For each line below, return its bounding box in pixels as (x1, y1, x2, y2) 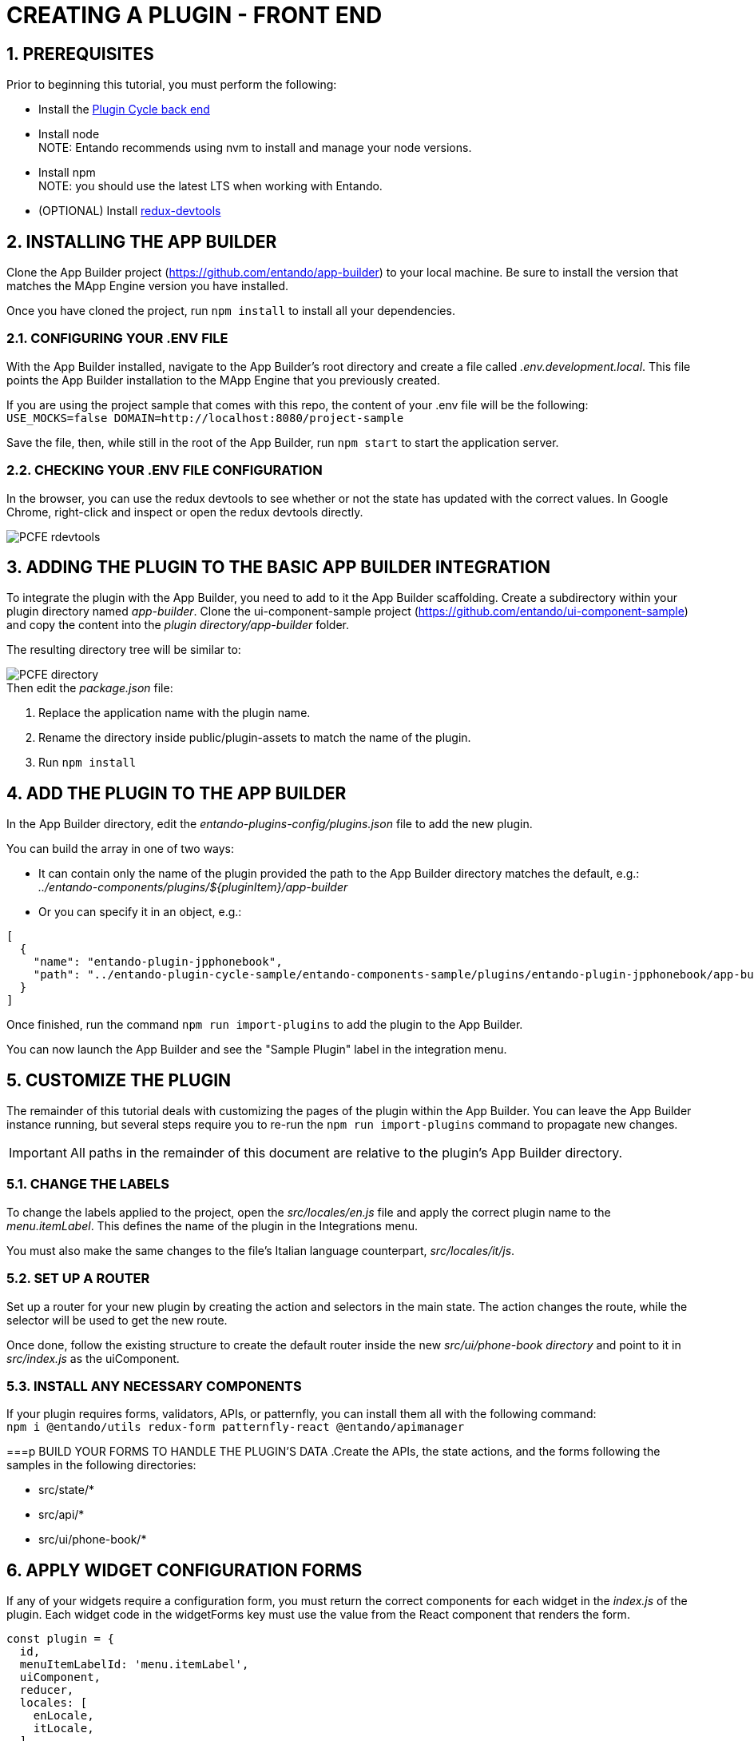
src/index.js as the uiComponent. (6, 1351, 180, 1365)
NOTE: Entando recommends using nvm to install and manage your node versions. (38, 141, 472, 155)
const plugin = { (6, 1632, 114, 1646)
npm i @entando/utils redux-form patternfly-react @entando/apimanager (6, 1420, 465, 1434)
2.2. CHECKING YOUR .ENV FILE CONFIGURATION (6, 462, 323, 479)
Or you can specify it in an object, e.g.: (38, 905, 242, 919)
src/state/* (38, 1483, 95, 1497)
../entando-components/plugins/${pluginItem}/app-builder (38, 880, 348, 894)
